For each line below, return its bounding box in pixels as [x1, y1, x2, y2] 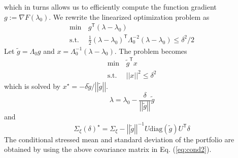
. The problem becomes [114, 45, 187, 56]
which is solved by [4, 80, 60, 91]
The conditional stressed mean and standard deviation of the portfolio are [4, 134, 234, 144]
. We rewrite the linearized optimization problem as [49, 11, 210, 22]
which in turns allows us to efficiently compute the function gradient [4, 2, 217, 12]
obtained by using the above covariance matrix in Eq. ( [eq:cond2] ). [4, 144, 212, 154]
